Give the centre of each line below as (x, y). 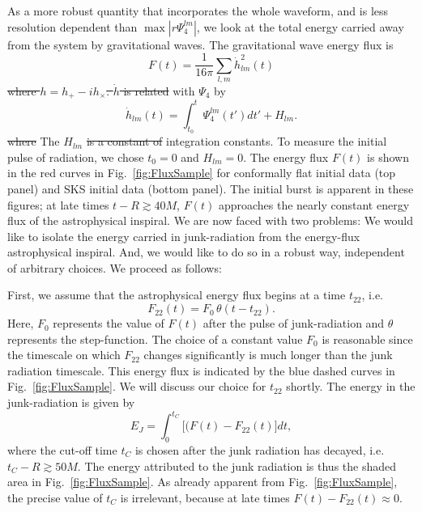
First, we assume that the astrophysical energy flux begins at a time (177, 295)
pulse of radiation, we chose (76, 157)
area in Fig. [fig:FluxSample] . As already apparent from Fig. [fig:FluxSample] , (202, 482)
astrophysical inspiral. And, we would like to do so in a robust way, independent (206, 252)
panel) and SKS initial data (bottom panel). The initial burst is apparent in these (211, 188)
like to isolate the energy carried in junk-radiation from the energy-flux (184, 236)
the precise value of (55, 497)
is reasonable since (367, 339)
